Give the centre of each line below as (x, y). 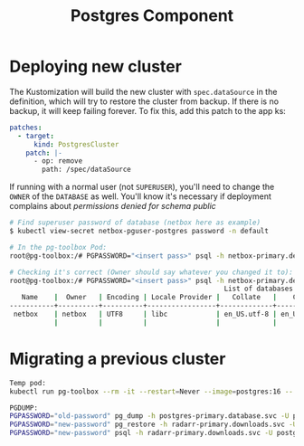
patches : (26, 128)
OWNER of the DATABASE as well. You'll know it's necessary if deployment (140, 196)
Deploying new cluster (96, 66)
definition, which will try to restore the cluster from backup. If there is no (144, 101)
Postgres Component (152, 16)
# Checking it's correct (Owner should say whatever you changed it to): (152, 272)
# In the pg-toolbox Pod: (58, 247)
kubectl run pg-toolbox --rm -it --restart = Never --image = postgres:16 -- (152, 391)
